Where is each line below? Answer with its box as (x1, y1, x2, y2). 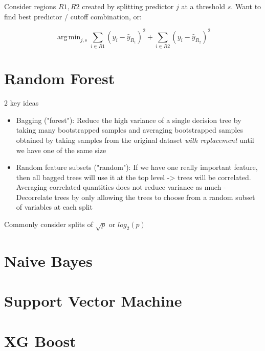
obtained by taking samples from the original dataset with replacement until (16, 134, 254, 145)
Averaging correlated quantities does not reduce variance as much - (16, 182, 226, 192)
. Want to (231, 1, 261, 11)
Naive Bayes (4, 250, 93, 271)
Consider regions (4, 1, 56, 11)
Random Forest (4, 68, 115, 89)
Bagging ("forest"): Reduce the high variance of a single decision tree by (16, 114, 241, 125)
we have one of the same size (16, 144, 106, 155)
